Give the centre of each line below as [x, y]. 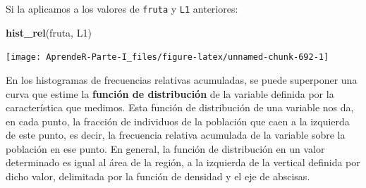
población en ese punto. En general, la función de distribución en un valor [165, 148]
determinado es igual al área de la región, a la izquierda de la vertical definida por [183, 162]
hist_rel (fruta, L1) [49, 32]
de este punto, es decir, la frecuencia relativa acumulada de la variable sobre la [176, 135]
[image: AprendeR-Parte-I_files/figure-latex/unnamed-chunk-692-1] [167, 57]
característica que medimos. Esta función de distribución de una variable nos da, [180, 107]
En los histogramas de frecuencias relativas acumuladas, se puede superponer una [182, 79]
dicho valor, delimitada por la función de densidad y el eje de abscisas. [158, 176]
